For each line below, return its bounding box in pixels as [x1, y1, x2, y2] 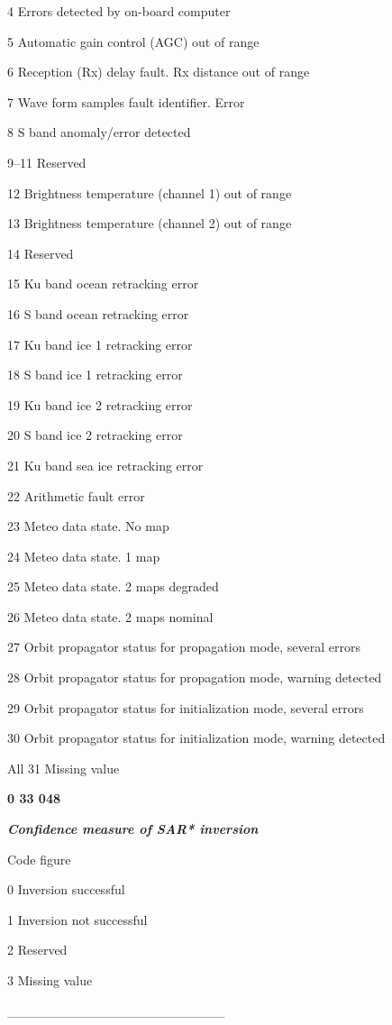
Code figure [7, 849, 71, 868]
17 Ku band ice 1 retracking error [7, 334, 193, 353]
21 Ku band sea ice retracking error [7, 455, 204, 474]
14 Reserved [7, 243, 74, 262]
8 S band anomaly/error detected [7, 123, 191, 142]
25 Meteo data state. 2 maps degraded [7, 577, 219, 596]
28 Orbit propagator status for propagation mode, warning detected [7, 668, 382, 687]
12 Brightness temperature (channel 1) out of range [7, 183, 292, 202]
